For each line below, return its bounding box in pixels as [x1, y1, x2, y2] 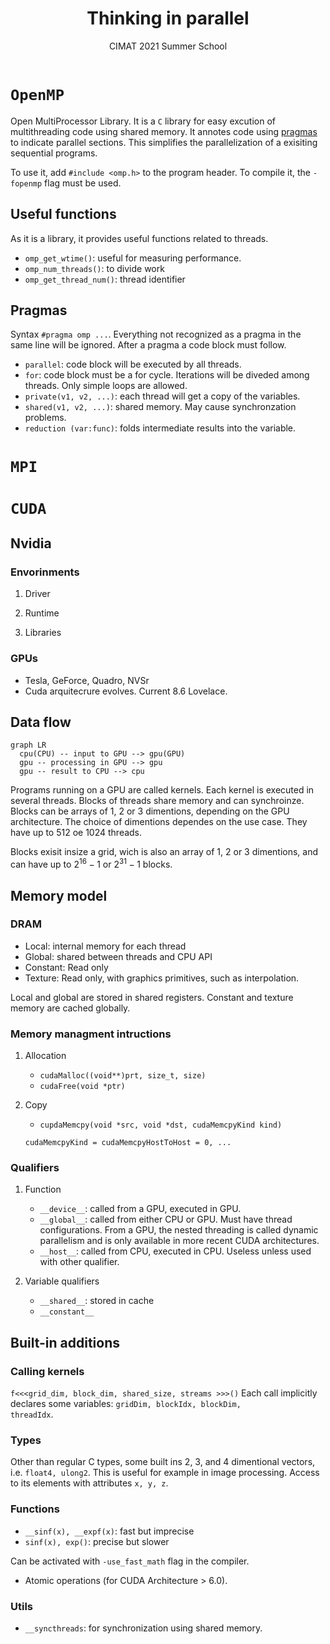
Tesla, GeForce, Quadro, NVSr [24, 674, 150, 686]
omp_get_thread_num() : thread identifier [24, 273, 186, 285]
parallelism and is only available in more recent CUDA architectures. [39, 1235, 320, 1247]
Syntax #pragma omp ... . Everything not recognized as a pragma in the [10, 328, 302, 341]
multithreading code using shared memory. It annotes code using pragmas [10, 125, 318, 137]
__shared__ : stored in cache [39, 1295, 155, 1307]
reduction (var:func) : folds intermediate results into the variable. [24, 422, 297, 434]
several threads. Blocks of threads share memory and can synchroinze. [10, 795, 305, 807]
